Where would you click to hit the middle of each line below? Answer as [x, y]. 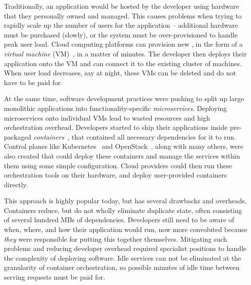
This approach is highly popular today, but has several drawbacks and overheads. [125, 201]
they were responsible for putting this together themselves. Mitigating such [116, 239]
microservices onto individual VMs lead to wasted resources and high [107, 117]
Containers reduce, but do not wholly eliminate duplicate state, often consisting [123, 210]
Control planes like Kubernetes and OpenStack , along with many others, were [124, 146]
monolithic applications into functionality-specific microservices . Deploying [116, 108]
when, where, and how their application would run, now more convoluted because [126, 229]
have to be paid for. [33, 82]
